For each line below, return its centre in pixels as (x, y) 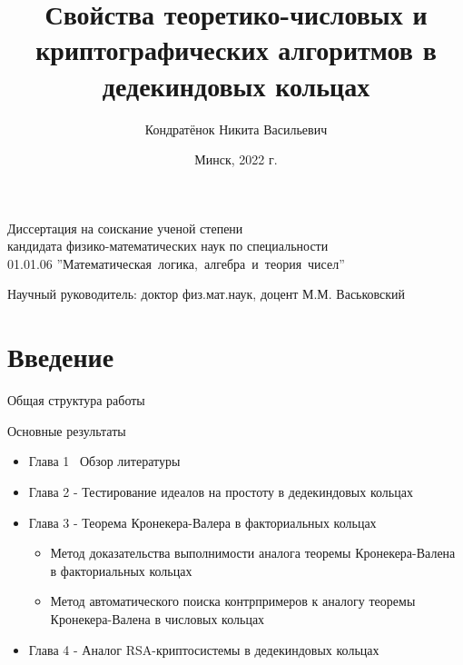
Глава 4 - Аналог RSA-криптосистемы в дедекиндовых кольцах (204, 649)
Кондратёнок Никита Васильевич (236, 129)
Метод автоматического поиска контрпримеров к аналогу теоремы (233, 601)
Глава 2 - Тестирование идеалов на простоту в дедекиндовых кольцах (221, 491)
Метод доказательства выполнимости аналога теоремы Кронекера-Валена (253, 553)
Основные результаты (67, 430)
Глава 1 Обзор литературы (104, 461)
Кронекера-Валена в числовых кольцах (158, 618)
